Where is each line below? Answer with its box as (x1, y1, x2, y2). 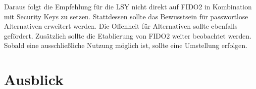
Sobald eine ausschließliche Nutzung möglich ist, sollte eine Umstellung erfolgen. (4, 40, 248, 50)
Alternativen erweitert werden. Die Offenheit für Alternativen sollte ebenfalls (4, 21, 238, 31)
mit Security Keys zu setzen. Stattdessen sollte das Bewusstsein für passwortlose (4, 11, 248, 21)
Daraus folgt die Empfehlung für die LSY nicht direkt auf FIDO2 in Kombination (4, 1, 252, 11)
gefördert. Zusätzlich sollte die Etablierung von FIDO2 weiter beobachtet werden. (4, 30, 252, 41)
